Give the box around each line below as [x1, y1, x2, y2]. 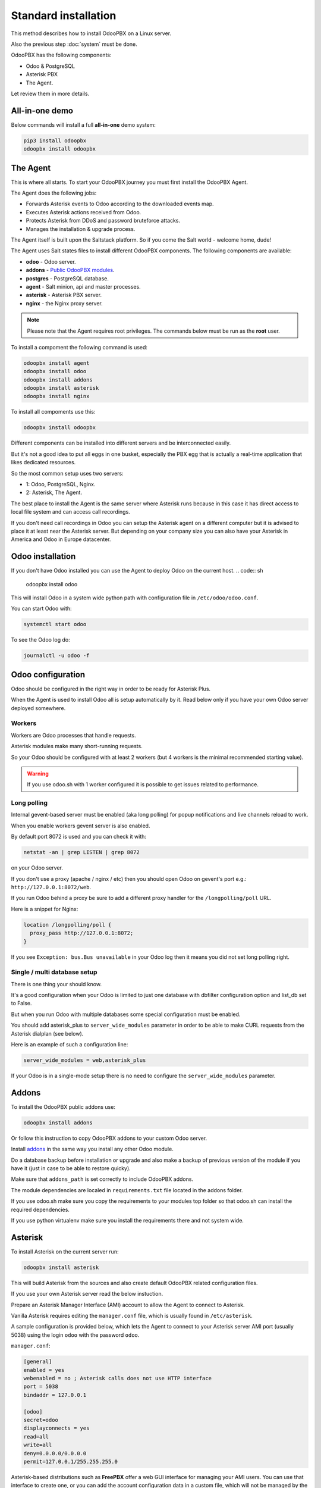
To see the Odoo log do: [11, 636, 71, 643]
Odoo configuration [11, 670, 86, 680]
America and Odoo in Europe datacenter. [11, 536, 111, 543]
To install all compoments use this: [11, 408, 96, 415]
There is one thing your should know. [11, 980, 102, 987]
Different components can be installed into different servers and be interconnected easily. [11, 439, 231, 446]
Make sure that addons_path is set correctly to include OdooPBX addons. [11, 1176, 193, 1183]
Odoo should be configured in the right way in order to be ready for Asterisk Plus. [11, 685, 211, 692]
